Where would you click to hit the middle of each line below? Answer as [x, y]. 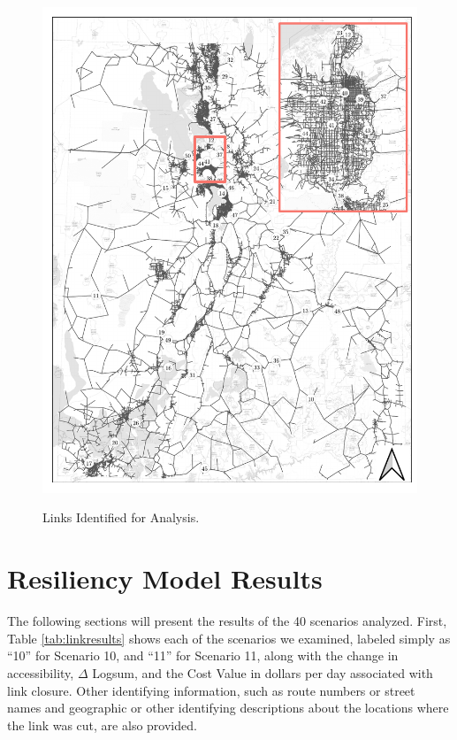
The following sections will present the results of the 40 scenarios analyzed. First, [227, 621]
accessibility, [41, 672]
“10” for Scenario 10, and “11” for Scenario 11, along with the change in [203, 655]
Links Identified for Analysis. [121, 517]
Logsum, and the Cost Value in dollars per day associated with [263, 672]
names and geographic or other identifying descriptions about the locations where [228, 708]
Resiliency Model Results [165, 578]
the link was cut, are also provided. [102, 725]
